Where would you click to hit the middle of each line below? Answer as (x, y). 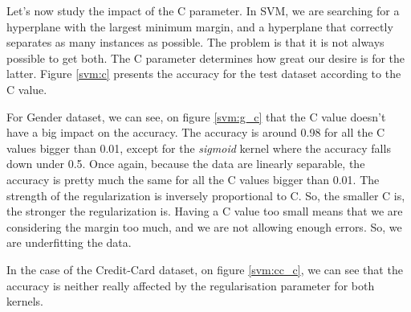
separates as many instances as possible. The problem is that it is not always (195, 42)
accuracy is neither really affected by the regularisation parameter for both (191, 285)
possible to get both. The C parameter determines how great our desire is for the (206, 57)
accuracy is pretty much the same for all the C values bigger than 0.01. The (193, 179)
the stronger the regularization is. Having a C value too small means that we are (205, 211)
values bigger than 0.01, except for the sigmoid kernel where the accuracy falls (199, 148)
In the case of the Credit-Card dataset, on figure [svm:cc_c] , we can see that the (205, 269)
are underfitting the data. (69, 242)
